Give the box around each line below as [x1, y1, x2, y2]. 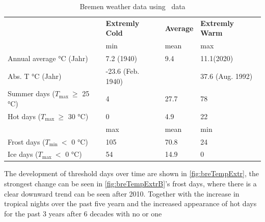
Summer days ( [8, 88, 55, 99]
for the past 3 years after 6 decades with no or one [4, 208, 162, 218]
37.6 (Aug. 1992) [200, 70, 253, 81]
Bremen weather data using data [79, 1, 185, 11]
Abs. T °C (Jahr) [8, 70, 62, 81]
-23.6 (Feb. [105, 65, 140, 76]
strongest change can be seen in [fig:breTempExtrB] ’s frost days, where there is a [4, 178, 257, 189]
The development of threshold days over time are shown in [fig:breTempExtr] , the [4, 168, 259, 179]
